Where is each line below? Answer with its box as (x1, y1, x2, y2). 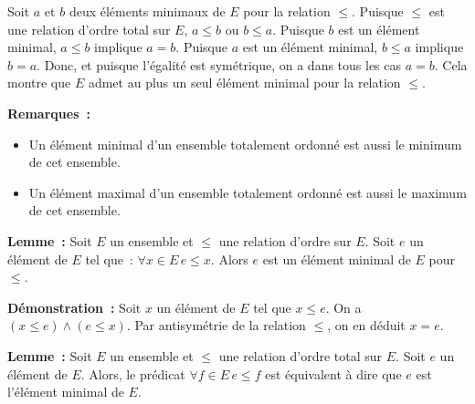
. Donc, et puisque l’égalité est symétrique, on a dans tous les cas (37, 55, 402, 74)
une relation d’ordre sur (218, 231, 352, 250)
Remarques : (7, 103, 91, 122)
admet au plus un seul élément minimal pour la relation (88, 73, 401, 92)
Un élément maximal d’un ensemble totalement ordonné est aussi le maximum (28, 182, 467, 202)
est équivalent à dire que (265, 364, 402, 383)
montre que (7, 73, 71, 92)
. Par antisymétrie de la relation (126, 316, 306, 335)
